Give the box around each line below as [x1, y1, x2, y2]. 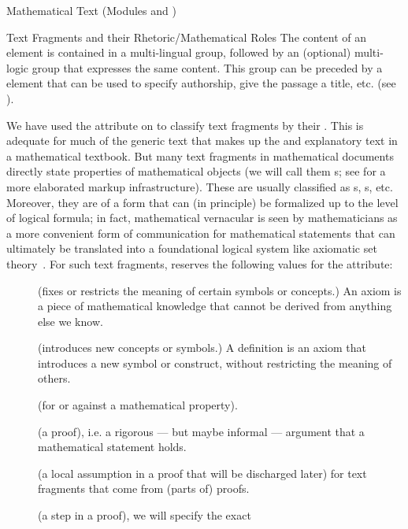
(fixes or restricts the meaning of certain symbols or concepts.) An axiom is [38, 282, 402, 298]
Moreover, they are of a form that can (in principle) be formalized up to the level [6, 194, 399, 210]
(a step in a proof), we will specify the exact [38, 507, 251, 523]
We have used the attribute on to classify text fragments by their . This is [6, 117, 364, 133]
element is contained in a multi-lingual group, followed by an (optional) [6, 44, 351, 61]
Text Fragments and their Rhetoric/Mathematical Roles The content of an [6, 28, 367, 45]
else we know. [38, 313, 103, 329]
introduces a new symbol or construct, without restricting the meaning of [38, 354, 392, 371]
